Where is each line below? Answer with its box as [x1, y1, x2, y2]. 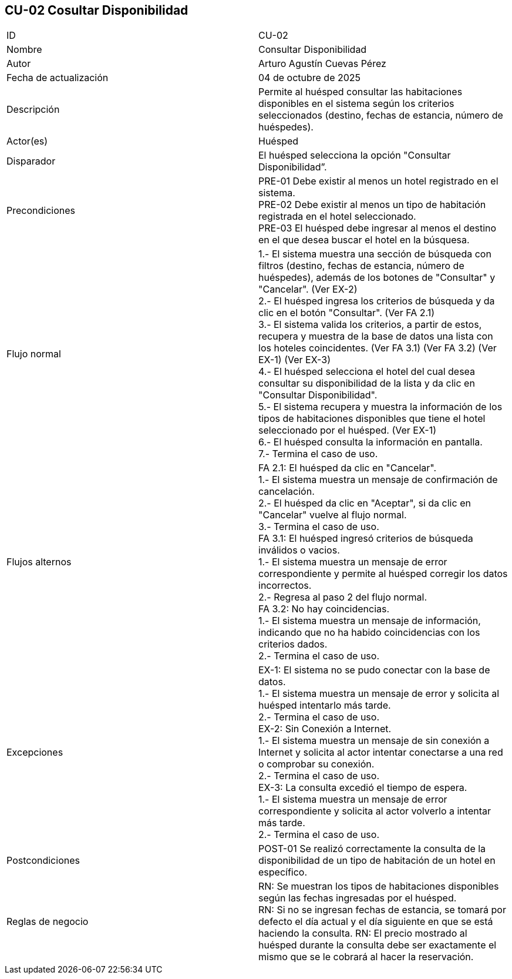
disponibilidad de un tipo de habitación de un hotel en [258, 854, 496, 867]
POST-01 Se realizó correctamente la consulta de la [258, 843, 486, 855]
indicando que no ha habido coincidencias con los [258, 626, 480, 639]
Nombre [6, 43, 42, 56]
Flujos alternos [6, 556, 72, 568]
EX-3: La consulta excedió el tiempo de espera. [258, 782, 467, 794]
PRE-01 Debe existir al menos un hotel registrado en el [258, 175, 498, 187]
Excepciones [6, 746, 63, 759]
